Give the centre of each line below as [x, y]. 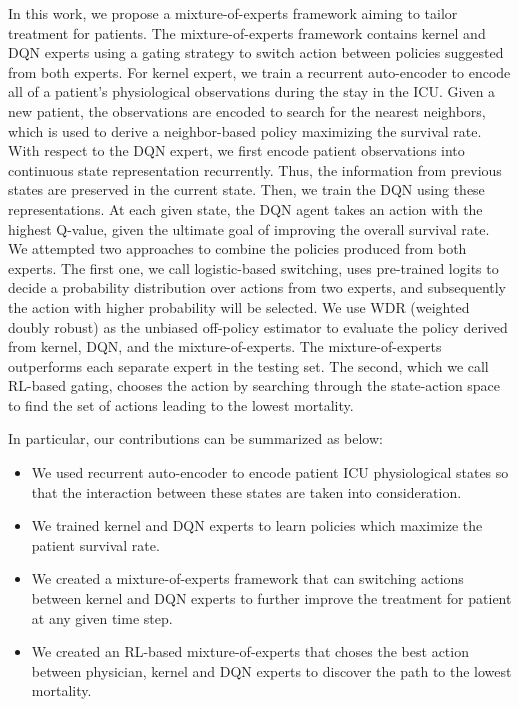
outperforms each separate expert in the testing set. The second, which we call [248, 365]
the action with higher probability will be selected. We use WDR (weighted [239, 306]
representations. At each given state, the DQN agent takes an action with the [245, 208]
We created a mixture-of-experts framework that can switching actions [247, 578]
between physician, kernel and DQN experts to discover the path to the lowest [271, 670]
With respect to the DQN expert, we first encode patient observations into [236, 150]
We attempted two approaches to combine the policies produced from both [237, 248]
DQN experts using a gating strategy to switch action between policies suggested [256, 52]
